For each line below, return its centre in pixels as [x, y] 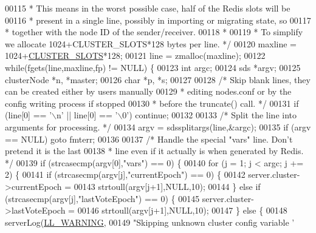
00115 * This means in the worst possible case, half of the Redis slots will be [148, 8]
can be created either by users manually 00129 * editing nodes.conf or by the [148, 91]
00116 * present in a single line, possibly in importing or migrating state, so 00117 [158, 20]
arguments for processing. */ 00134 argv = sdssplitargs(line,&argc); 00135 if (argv [158, 127]
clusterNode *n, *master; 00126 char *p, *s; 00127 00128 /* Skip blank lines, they [158, 79]
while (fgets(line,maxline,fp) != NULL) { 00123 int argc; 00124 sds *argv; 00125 [153, 67]
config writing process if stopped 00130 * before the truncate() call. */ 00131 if [152, 103]
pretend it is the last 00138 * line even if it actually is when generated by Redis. [154, 151]
